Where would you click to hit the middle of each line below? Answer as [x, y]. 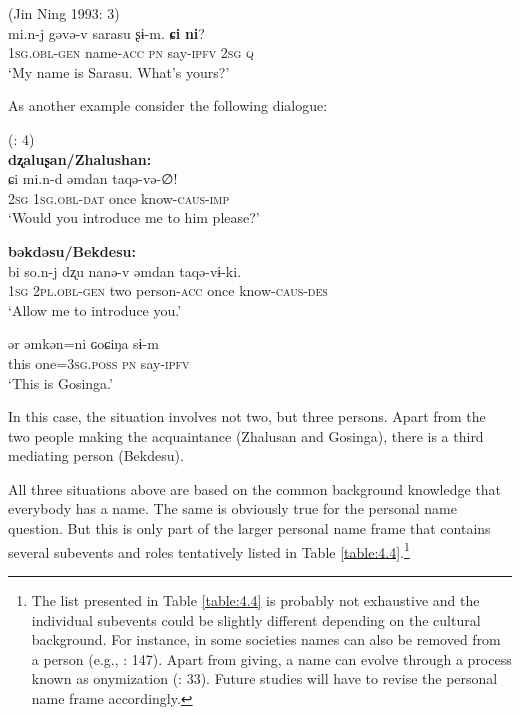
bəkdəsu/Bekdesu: [72, 250]
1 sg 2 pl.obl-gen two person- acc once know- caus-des [168, 290]
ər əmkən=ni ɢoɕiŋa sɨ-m [83, 343]
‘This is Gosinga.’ [60, 382]
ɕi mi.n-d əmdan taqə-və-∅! [93, 178]
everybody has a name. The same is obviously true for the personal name [232, 508]
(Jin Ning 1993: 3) [64, 13]
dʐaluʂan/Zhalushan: [80, 158]
